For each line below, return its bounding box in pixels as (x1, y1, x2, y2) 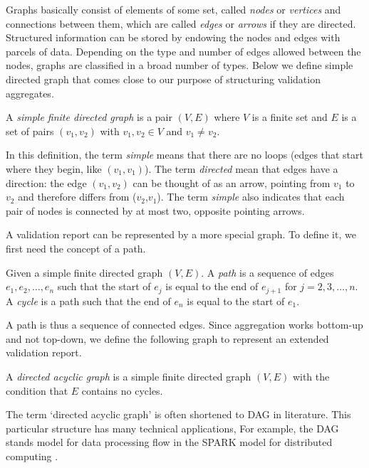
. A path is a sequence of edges (201, 265, 334, 280)
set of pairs (6, 123, 54, 138)
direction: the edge (6, 175, 87, 190)
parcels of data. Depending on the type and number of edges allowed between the (6, 43, 361, 58)
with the (292, 368, 330, 383)
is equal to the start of (187, 293, 285, 308)
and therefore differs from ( (18, 189, 137, 204)
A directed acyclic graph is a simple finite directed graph (6, 368, 251, 383)
